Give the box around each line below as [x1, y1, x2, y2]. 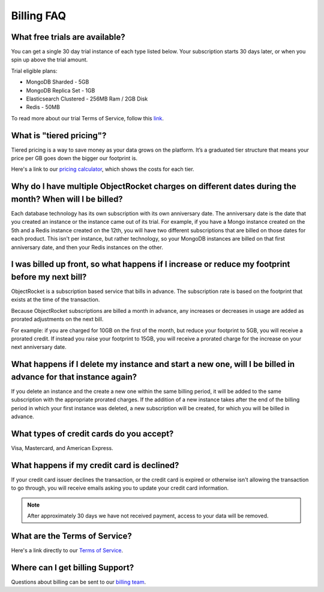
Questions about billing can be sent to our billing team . [11, 578, 146, 585]
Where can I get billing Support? [11, 563, 134, 573]
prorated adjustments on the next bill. [11, 316, 104, 323]
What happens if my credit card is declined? [11, 460, 179, 470]
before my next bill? [11, 271, 87, 282]
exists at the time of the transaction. [11, 296, 100, 303]
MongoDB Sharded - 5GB [26, 78, 89, 85]
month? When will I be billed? [11, 194, 123, 204]
